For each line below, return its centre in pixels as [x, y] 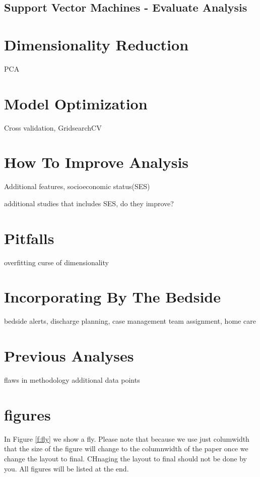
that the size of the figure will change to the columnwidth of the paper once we [126, 449]
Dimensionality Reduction [96, 44]
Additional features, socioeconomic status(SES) [77, 186]
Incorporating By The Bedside [112, 297]
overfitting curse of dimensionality [56, 262]
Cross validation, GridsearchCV [53, 127]
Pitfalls [29, 238]
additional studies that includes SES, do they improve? [89, 203]
